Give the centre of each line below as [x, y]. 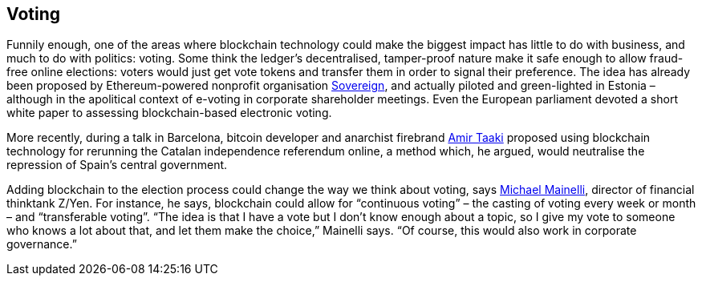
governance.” [42, 244]
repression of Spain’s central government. [117, 165]
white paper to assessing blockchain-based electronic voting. [169, 113]
